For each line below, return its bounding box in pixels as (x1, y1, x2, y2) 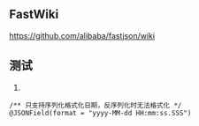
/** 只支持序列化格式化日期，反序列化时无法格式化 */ (9, 100, 182, 109)
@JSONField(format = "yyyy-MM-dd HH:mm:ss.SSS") (9, 108, 192, 117)
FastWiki (9, 7, 59, 22)
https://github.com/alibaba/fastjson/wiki (9, 30, 156, 41)
